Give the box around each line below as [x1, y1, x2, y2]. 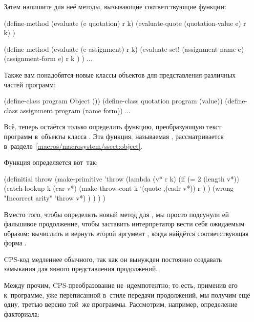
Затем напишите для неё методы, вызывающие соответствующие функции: [4, 1, 226, 11]
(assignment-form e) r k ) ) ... [4, 53, 93, 63]
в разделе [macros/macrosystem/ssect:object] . [4, 141, 143, 151]
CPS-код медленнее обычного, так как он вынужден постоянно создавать [4, 254, 222, 264]
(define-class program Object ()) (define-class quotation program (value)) [4, 96, 223, 106]
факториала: [4, 308, 40, 319]
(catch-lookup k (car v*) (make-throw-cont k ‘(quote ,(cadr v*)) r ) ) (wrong [4, 183, 233, 193]
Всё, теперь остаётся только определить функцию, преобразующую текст [4, 121, 222, 132]
